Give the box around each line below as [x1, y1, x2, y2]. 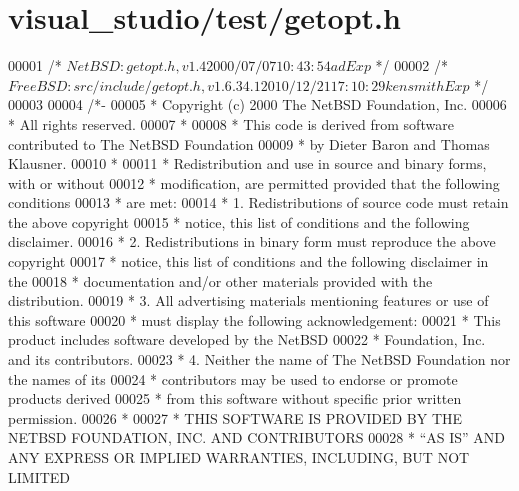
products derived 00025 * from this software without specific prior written [8, 388, 462, 409]
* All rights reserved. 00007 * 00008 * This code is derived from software [8, 113, 454, 134]
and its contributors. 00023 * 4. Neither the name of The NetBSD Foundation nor [8, 349, 511, 370]
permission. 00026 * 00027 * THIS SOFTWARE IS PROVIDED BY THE [8, 407, 463, 428]
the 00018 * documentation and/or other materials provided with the [8, 270, 433, 291]
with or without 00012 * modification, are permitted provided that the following [8, 172, 500, 193]
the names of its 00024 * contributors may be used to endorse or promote [8, 368, 458, 389]
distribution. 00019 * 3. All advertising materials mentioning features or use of [8, 290, 489, 311]
